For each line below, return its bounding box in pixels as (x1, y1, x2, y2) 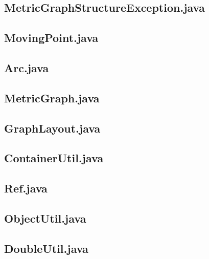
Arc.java (4, 59, 49, 75)
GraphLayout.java (4, 120, 101, 136)
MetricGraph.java (4, 90, 100, 105)
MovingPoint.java (4, 30, 99, 46)
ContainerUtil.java (4, 150, 104, 166)
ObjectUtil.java (4, 210, 86, 226)
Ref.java (4, 180, 48, 196)
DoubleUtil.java (4, 240, 88, 256)
